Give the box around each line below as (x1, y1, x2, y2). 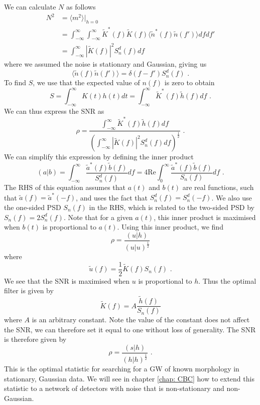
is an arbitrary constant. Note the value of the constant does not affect (32, 314, 250, 325)
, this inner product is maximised (154, 212, 256, 222)
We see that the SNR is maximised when (4, 275, 130, 286)
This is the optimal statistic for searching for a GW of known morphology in (4, 363, 239, 374)
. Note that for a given (63, 212, 133, 222)
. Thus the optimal (198, 275, 256, 286)
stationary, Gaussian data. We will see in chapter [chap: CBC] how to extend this (4, 373, 254, 383)
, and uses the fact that (76, 192, 148, 202)
